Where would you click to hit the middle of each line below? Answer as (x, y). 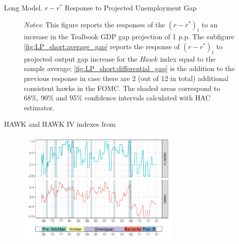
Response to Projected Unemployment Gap (131, 7)
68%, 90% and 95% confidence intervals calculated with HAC (117, 98)
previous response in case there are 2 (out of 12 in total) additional (126, 78)
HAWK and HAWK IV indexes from (60, 124)
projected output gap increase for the (81, 58)
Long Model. (23, 7)
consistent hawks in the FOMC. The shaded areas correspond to (122, 88)
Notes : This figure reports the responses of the (95, 24)
